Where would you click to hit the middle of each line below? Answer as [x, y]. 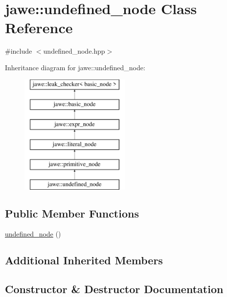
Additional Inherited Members [84, 260]
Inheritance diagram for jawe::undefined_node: [75, 67]
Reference [39, 28]
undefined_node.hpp [74, 51]
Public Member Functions [72, 213]
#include [19, 51]
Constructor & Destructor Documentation [114, 288]
